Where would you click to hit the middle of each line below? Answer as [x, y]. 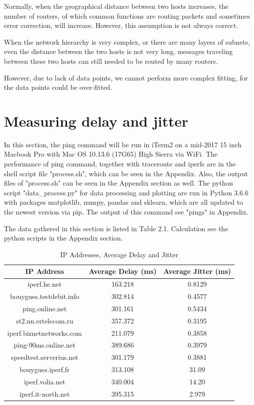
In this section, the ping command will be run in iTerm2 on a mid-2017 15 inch [123, 144]
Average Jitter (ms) [197, 271]
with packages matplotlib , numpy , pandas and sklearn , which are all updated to [124, 202]
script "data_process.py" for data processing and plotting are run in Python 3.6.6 [126, 192]
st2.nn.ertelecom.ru [45, 320]
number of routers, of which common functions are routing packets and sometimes [127, 15]
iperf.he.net [45, 284]
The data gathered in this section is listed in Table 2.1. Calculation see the [116, 228]
